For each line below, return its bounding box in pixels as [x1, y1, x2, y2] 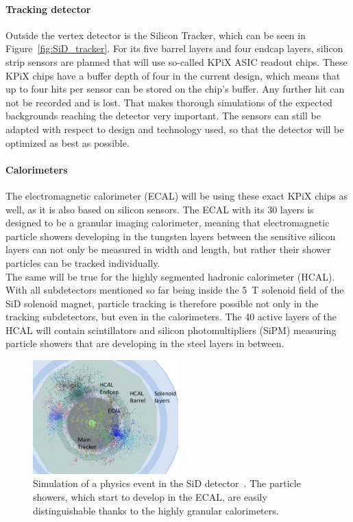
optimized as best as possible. [5, 135, 130, 150]
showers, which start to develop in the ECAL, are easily [33, 490, 267, 504]
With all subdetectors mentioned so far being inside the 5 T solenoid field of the [5, 283, 344, 297]
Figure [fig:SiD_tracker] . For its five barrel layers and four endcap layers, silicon [5, 41, 343, 56]
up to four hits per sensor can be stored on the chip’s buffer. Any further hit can [5, 82, 345, 96]
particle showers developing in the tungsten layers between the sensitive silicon [5, 228, 336, 243]
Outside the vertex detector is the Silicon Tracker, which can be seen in [5, 27, 306, 42]
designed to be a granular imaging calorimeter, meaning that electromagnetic [5, 215, 330, 230]
